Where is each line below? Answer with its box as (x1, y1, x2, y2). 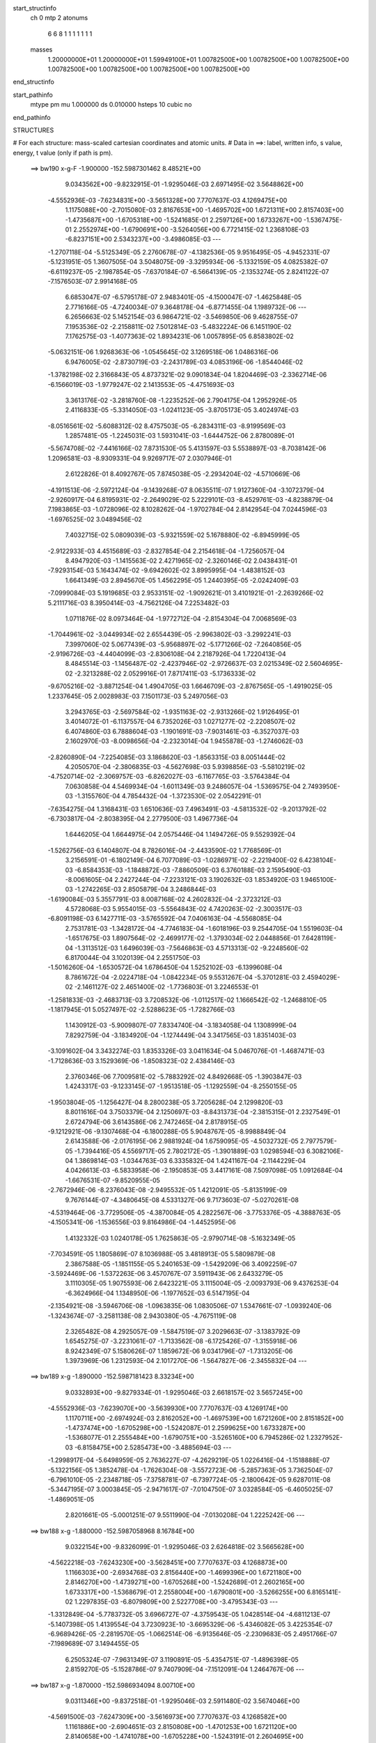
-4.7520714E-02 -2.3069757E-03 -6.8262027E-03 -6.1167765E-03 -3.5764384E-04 (47, 772, 290, 781)
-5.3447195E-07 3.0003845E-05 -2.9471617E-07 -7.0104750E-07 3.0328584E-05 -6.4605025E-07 (47, 1485, 334, 1493)
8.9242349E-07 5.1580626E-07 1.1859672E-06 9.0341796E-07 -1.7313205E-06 (65, 1346, 293, 1355)
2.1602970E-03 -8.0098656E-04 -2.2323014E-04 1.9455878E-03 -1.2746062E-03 (65, 737, 304, 745)
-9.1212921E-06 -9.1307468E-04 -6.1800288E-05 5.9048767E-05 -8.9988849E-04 (47, 1127, 287, 1136)
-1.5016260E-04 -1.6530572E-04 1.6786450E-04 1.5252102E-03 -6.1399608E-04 (47, 963, 283, 972)
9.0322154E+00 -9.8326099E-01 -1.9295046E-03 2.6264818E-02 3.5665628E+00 (65, 1542, 304, 1551)
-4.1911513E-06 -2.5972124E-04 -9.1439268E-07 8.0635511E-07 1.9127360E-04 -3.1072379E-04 (47, 485, 325, 494)
